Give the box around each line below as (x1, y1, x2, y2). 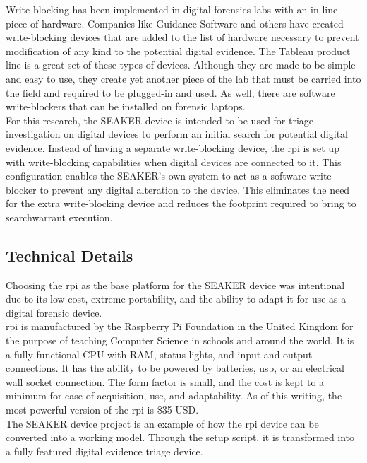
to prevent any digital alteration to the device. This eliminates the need (40, 182, 350, 197)
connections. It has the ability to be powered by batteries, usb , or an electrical (6, 361, 344, 375)
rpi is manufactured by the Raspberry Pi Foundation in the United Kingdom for (6, 319, 354, 334)
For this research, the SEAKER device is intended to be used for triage (6, 112, 314, 127)
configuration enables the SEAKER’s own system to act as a (6, 168, 267, 183)
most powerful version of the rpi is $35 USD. (6, 402, 199, 417)
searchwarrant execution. (6, 209, 113, 224)
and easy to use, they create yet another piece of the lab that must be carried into (6, 71, 361, 86)
